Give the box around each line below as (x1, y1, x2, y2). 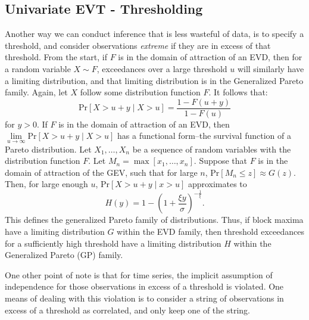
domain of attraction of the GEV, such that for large (5, 166, 198, 178)
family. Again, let (5, 86, 68, 98)
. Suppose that (193, 154, 248, 167)
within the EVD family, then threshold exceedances (117, 225, 304, 237)
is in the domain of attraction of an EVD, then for (118, 51, 302, 63)
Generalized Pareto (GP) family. (5, 248, 123, 261)
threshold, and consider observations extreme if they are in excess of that (5, 39, 271, 51)
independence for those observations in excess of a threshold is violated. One (5, 280, 284, 293)
